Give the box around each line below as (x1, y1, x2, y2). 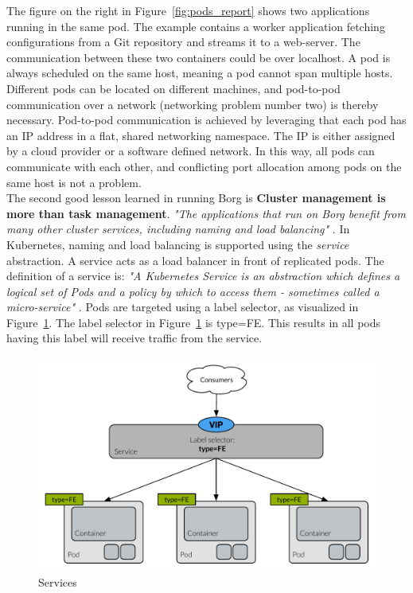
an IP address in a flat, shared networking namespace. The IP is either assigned (6, 127, 395, 143)
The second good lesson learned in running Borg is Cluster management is (6, 189, 386, 206)
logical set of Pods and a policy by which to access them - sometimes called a (6, 283, 380, 299)
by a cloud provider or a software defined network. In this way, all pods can (6, 142, 375, 159)
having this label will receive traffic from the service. (6, 330, 263, 346)
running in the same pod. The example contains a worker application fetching (6, 18, 385, 34)
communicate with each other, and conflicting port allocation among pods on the (6, 158, 402, 174)
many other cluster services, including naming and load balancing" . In (6, 220, 350, 237)
